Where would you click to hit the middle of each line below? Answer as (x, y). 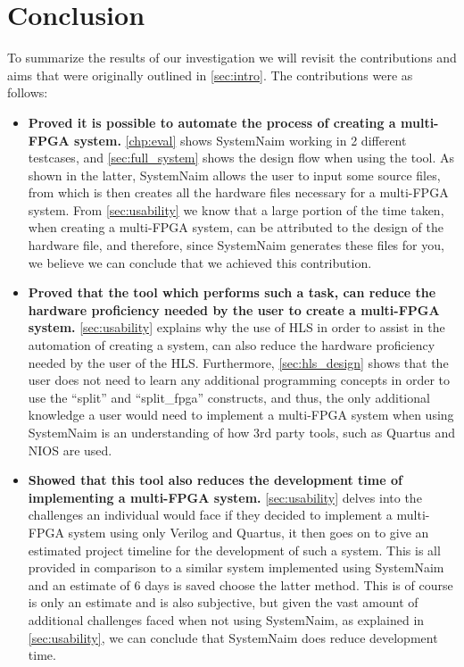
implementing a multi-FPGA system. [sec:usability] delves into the (225, 497)
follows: (28, 92)
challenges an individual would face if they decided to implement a (210, 515)
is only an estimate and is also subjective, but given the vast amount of (223, 602)
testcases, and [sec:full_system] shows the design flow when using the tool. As (241, 158)
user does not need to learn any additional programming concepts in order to (239, 380)
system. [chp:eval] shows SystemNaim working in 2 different (240, 140)
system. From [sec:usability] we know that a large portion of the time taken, (236, 209)
